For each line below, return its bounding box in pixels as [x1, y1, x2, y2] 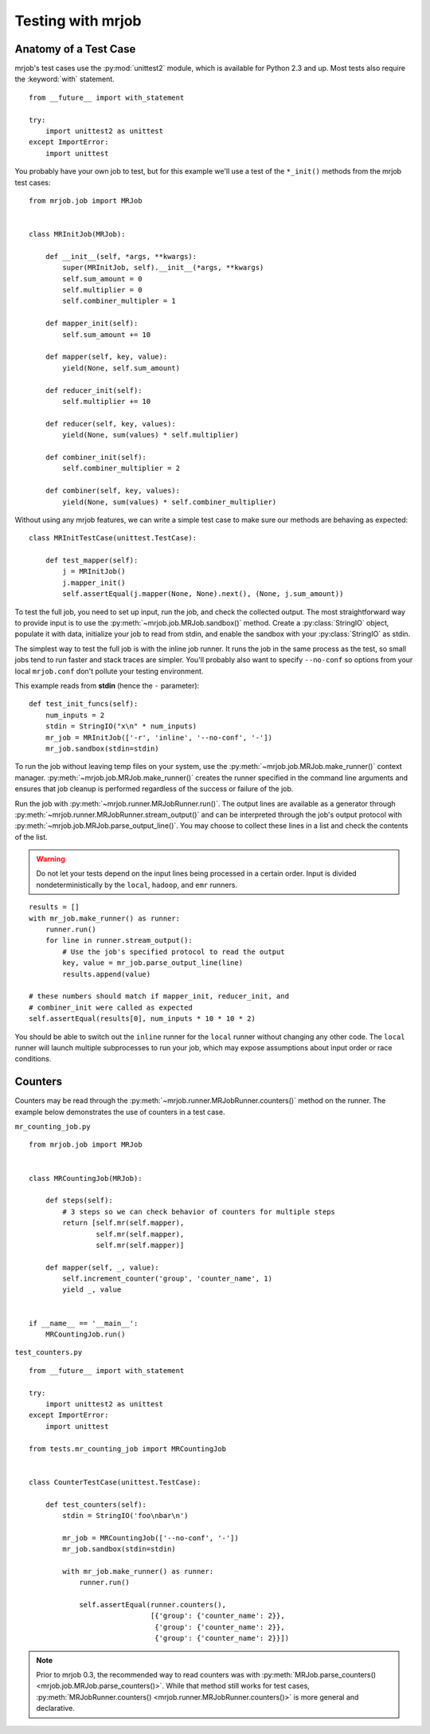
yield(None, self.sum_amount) [62, 363, 181, 372]
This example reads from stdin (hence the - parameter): [14, 681, 200, 690]
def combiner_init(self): [45, 453, 147, 461]
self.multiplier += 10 [62, 397, 151, 406]
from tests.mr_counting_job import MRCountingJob [29, 1444, 227, 1453]
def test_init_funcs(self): [29, 700, 139, 708]
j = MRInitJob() [62, 567, 126, 576]
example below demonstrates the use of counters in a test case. [14, 1107, 225, 1116]
